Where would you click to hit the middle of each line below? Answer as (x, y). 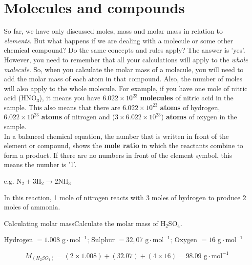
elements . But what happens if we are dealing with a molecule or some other (119, 40)
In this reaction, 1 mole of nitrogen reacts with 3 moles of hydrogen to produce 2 (125, 197)
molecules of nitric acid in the (187, 98)
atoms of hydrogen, (190, 107)
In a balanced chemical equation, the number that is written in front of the (116, 136)
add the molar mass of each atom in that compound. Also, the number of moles (123, 79)
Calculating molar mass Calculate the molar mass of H (85, 223)
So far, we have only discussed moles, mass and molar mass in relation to (113, 31)
